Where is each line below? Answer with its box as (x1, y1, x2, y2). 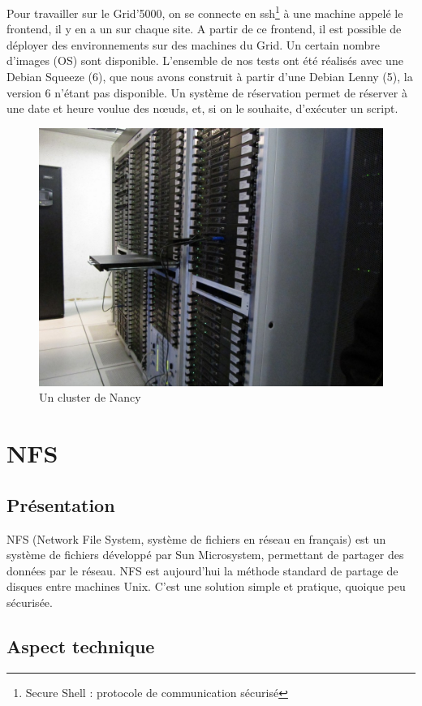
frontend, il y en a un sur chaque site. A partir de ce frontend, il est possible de (6, 20, 402, 37)
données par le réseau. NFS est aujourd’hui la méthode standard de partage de (6, 562, 398, 579)
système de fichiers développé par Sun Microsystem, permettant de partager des (6, 546, 404, 563)
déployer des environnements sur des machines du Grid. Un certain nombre (6, 36, 380, 53)
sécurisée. (6, 593, 53, 610)
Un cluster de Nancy (39, 389, 141, 406)
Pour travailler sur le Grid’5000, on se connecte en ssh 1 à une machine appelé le (6, 2, 403, 21)
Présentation (6, 492, 115, 517)
